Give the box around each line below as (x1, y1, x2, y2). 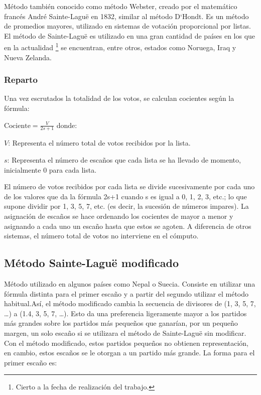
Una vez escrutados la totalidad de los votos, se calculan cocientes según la (4, 93, 234, 103)
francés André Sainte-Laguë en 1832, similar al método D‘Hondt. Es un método (4, 11, 249, 21)
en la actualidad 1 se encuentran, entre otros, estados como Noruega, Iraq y (4, 41, 236, 53)
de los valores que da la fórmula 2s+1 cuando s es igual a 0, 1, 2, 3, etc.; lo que (4, 191, 247, 201)
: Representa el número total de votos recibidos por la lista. (8, 138, 191, 148)
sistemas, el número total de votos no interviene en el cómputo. (4, 230, 199, 241)
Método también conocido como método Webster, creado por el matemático (4, 1, 237, 11)
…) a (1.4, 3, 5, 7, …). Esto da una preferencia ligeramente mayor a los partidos (4, 308, 247, 318)
